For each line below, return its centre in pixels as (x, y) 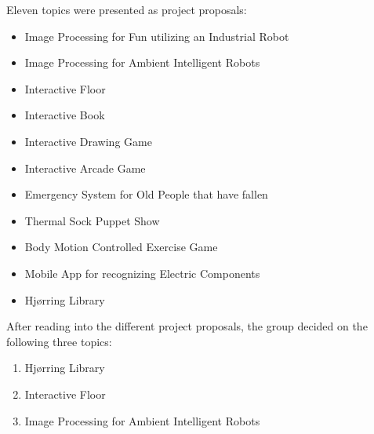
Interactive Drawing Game (88, 141)
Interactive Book (65, 115)
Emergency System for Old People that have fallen (146, 194)
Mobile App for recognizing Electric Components (142, 273)
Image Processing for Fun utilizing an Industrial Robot (157, 36)
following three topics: (59, 341)
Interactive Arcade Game (85, 168)
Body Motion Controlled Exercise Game (121, 247)
